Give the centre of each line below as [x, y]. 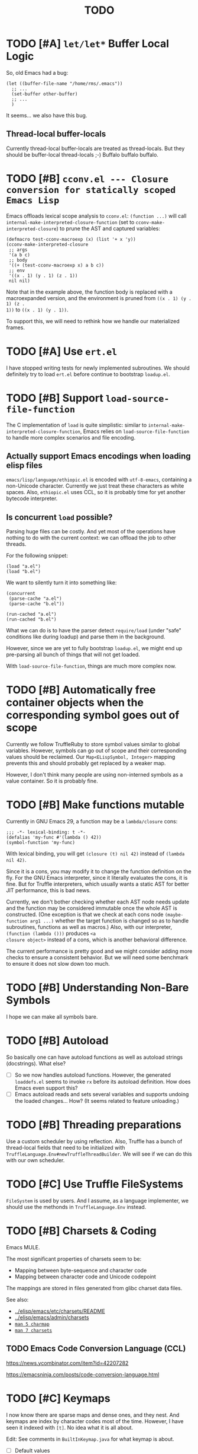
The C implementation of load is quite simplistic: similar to [77, 425]
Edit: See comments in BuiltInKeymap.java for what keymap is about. [90, 1439]
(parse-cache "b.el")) [37, 604]
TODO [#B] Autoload [57, 1041]
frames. [16, 327]
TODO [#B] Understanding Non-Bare [98, 988]
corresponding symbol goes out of [93, 715]
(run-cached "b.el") [32, 620]
